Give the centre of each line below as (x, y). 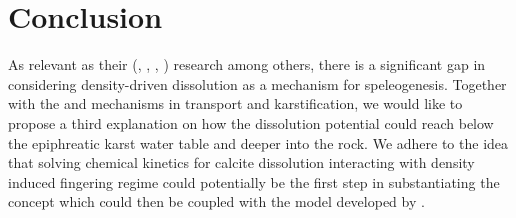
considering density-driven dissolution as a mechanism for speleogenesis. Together (257, 83)
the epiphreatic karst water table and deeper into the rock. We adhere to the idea (258, 142)
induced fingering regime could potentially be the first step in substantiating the (254, 181)
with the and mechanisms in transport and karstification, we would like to (235, 103)
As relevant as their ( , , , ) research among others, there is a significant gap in (247, 64)
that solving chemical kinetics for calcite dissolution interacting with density (241, 162)
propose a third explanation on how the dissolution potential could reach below (251, 122)
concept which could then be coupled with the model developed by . (216, 201)
